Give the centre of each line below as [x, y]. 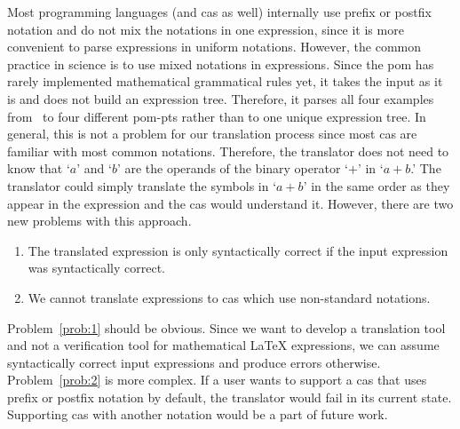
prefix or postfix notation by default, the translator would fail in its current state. [230, 397]
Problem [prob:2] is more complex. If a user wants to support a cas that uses [217, 380]
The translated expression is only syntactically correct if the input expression [238, 250]
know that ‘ [39, 168]
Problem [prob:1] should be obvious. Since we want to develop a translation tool [226, 327]
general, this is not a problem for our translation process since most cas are [212, 134]
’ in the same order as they [377, 185]
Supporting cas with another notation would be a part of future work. [198, 414]
